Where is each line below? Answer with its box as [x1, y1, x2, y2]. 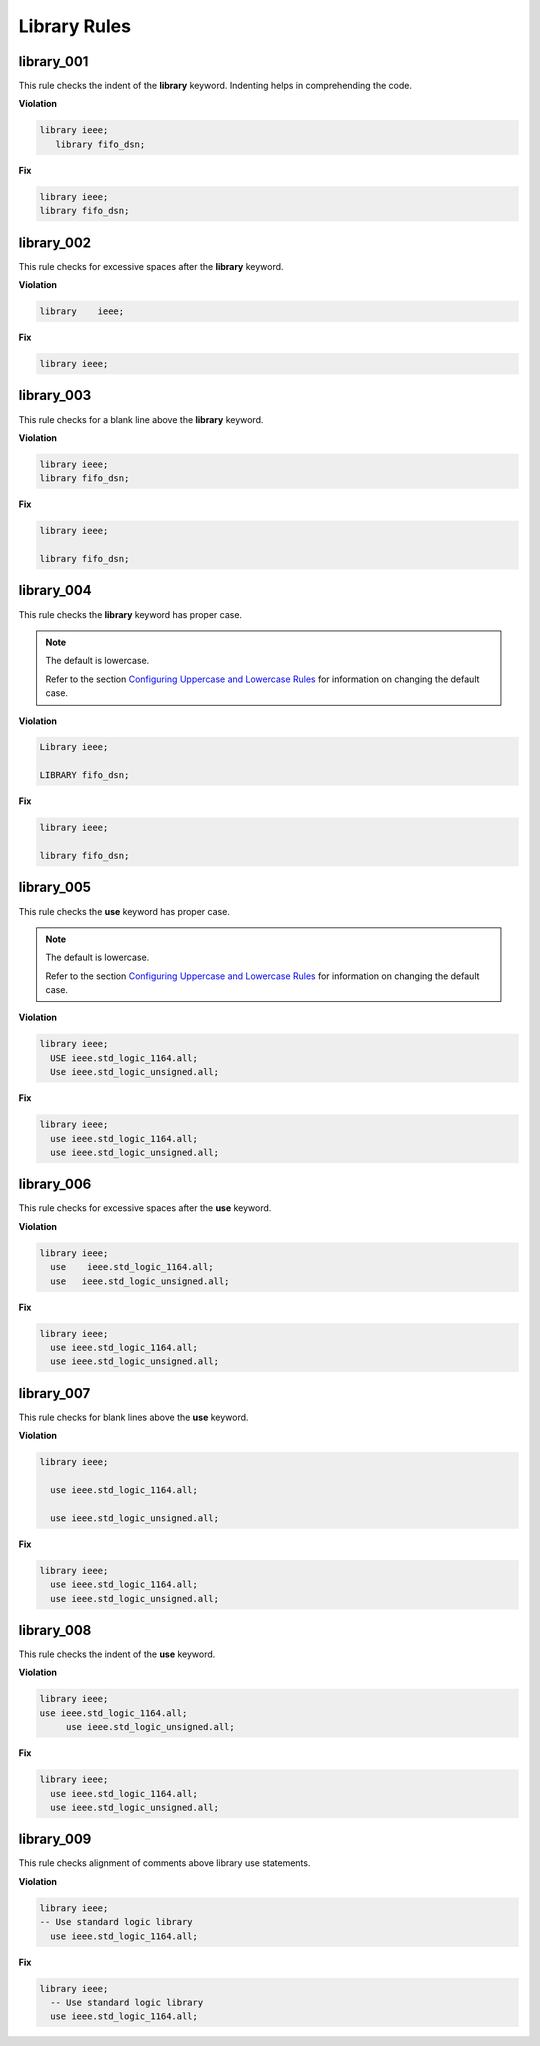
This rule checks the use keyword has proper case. [18, 905, 230, 917]
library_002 [18, 234, 92, 251]
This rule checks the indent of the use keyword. [18, 1648, 216, 1660]
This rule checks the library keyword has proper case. [18, 608, 243, 620]
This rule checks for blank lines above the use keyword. [18, 1411, 249, 1423]
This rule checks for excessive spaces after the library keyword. [18, 260, 284, 272]
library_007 [18, 1385, 91, 1402]
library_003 [18, 387, 92, 404]
